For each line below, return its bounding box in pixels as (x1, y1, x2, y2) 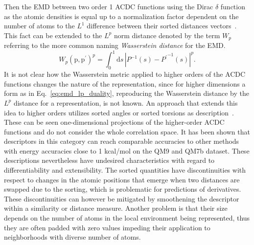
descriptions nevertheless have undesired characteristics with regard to (4, 155, 215, 165)
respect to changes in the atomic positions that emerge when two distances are (4, 174, 240, 184)
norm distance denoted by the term (114, 30, 220, 40)
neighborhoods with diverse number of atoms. (4, 232, 141, 242)
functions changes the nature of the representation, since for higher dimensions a (4, 78, 246, 89)
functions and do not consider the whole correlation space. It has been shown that (4, 126, 250, 136)
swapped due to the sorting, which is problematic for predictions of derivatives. (4, 184, 241, 194)
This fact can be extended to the (4, 30, 102, 40)
